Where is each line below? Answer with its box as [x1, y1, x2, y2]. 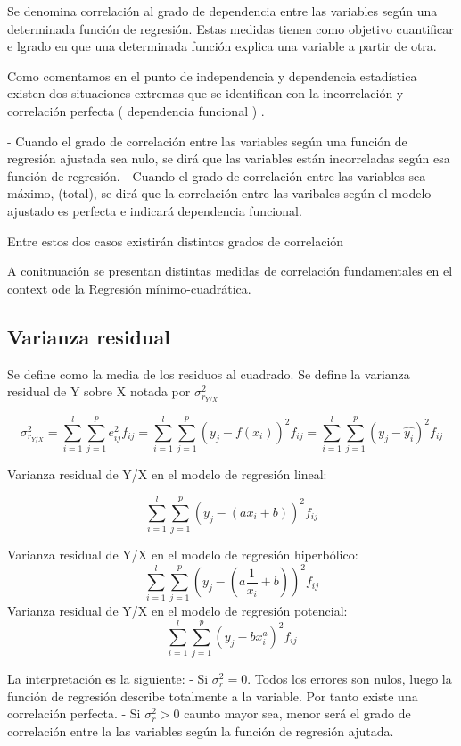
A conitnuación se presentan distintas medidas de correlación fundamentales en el [7, 261, 453, 280]
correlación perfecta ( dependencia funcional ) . [7, 101, 265, 120]
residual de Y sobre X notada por [7, 382, 191, 401]
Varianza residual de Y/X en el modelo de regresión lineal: [7, 465, 327, 484]
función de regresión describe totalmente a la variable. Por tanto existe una [7, 686, 418, 705]
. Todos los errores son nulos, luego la [247, 669, 452, 688]
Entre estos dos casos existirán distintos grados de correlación [7, 231, 344, 250]
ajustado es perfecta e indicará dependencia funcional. [7, 201, 302, 220]
